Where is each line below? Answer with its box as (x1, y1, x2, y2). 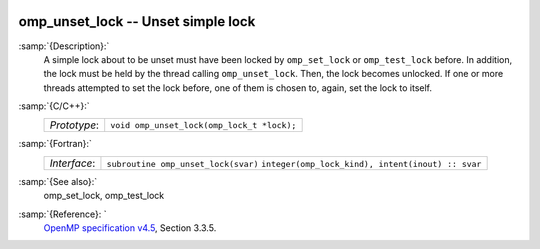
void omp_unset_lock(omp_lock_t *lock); (110, 120, 297, 130)
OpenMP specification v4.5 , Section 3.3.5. (43, 222, 217, 234)
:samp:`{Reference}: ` (18, 208, 107, 220)
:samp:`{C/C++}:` (18, 100, 90, 112)
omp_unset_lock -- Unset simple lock (18, 13, 256, 30)
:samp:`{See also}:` (18, 175, 98, 187)
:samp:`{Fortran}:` (18, 138, 92, 150)
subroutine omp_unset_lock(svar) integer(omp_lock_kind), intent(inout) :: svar (106, 158, 482, 169)
